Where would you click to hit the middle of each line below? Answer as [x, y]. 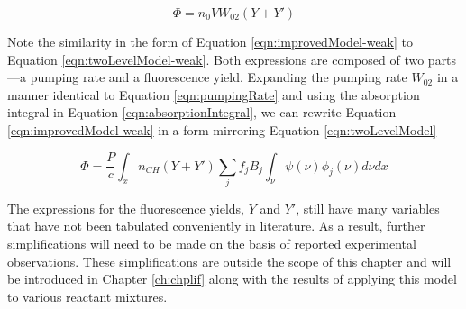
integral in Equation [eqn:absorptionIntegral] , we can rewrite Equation [202, 112]
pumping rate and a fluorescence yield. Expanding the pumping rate [219, 77]
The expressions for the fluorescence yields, [126, 208]
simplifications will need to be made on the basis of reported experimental [212, 244]
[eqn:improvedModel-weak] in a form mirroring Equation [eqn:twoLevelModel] [222, 129]
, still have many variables [368, 208]
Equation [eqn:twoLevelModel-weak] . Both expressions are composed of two [216, 59]
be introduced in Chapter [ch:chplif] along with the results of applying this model [232, 279]
